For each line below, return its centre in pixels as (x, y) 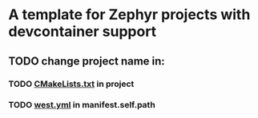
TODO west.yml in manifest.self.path (82, 105)
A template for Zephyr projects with (129, 15)
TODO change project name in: (87, 61)
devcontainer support (83, 31)
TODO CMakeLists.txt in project (71, 84)
